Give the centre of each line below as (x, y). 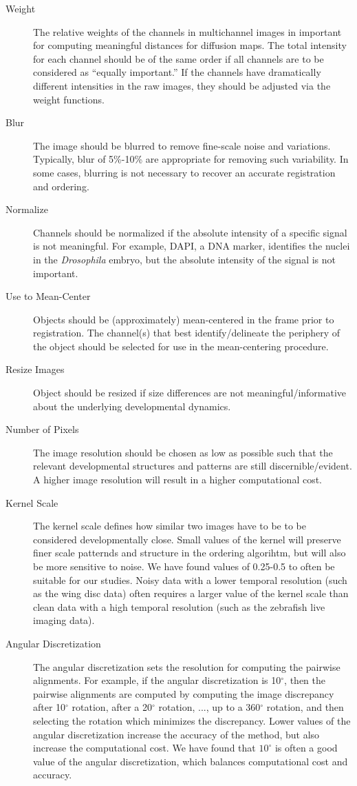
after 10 (50, 707)
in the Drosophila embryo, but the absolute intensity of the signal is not (185, 259)
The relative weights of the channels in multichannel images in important (187, 31)
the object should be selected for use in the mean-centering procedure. (181, 346)
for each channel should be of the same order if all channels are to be (178, 58)
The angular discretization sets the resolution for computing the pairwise (187, 666)
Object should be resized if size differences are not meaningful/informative (190, 393)
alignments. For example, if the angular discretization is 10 (157, 680)
